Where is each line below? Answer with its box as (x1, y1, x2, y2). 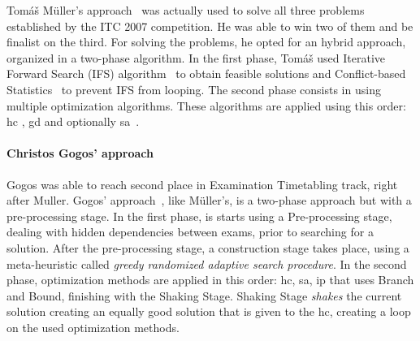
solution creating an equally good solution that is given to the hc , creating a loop (6, 303, 411, 320)
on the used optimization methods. (6, 318, 180, 335)
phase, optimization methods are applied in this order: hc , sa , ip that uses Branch (6, 271, 414, 288)
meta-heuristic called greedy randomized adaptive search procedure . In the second (6, 255, 407, 272)
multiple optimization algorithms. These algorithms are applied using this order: (6, 97, 406, 114)
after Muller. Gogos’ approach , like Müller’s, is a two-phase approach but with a (6, 192, 412, 209)
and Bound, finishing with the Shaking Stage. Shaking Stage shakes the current (6, 287, 402, 304)
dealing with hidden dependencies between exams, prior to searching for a (6, 223, 374, 240)
